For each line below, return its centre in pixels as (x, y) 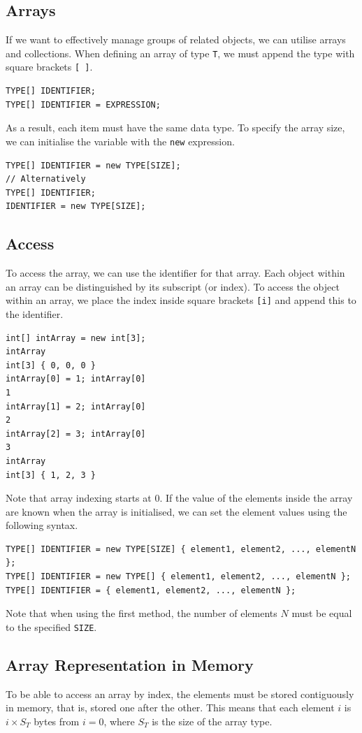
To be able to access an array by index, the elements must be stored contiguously (180, 694)
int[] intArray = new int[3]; (76, 338)
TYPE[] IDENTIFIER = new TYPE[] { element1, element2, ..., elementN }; (178, 577)
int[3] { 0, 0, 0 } (51, 365)
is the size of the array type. (212, 721)
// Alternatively (46, 179)
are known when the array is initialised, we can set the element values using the (176, 511)
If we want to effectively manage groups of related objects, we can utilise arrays (176, 39)
